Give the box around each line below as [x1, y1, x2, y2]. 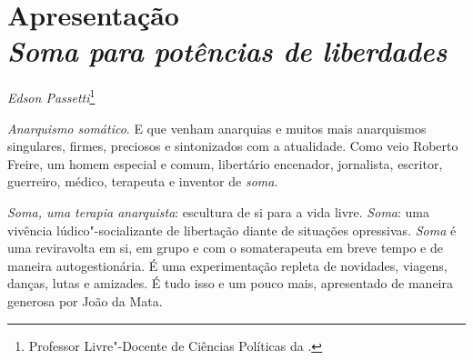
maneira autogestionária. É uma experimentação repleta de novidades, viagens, [7, 255, 448, 275]
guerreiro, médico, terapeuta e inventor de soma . [7, 172, 278, 191]
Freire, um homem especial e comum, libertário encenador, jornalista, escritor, [7, 154, 443, 173]
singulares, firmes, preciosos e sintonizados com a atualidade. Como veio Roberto [7, 136, 458, 155]
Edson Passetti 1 [7, 85, 96, 106]
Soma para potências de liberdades [7, 32, 448, 70]
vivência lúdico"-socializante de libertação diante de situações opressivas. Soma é [7, 220, 457, 239]
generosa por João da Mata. [7, 291, 163, 310]
